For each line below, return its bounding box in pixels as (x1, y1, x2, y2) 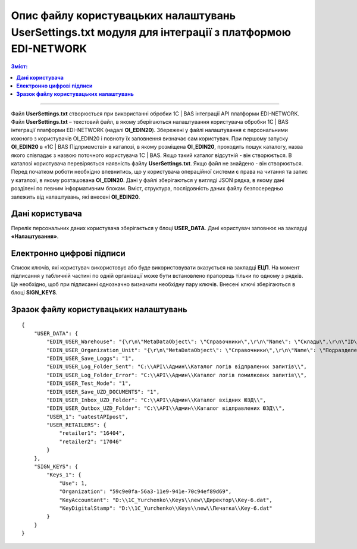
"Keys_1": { (46, 472, 82, 478)
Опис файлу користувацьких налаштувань (11, 9, 236, 22)
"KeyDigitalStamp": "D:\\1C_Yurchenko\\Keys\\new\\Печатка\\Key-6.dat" (59, 504, 273, 512)
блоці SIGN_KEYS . (11, 288, 58, 296)
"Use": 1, (59, 479, 88, 487)
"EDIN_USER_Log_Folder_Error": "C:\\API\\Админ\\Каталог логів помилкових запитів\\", (46, 372, 308, 378)
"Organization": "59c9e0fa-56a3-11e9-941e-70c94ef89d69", (59, 488, 232, 495)
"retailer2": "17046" (59, 438, 122, 445)
